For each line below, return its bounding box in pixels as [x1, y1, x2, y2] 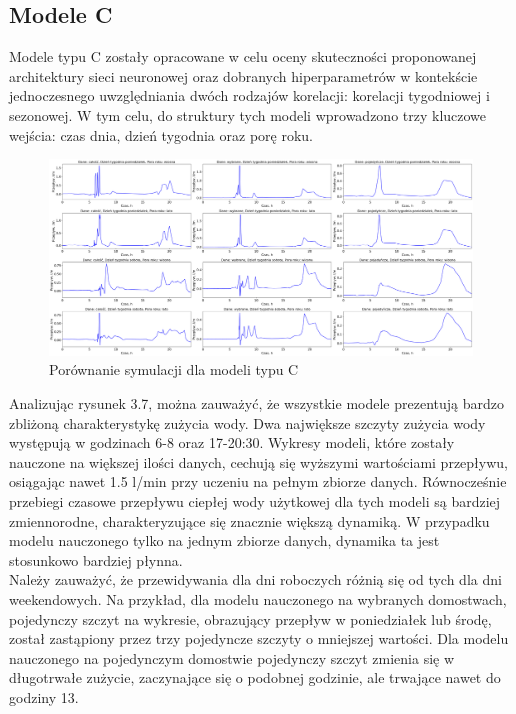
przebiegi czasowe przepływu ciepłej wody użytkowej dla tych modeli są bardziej [9, 491, 501, 511]
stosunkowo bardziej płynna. [9, 549, 183, 570]
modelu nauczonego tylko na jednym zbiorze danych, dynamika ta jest [9, 530, 440, 551]
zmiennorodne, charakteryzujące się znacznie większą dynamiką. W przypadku [9, 510, 490, 531]
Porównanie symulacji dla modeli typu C [49, 359, 299, 380]
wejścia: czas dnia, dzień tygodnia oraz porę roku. [9, 124, 313, 145]
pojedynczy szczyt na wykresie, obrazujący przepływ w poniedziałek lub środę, [9, 608, 492, 629]
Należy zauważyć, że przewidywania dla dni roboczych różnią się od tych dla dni [9, 569, 502, 590]
